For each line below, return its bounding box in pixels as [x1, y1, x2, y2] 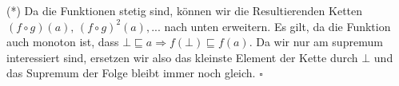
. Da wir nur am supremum [249, 33, 383, 50]
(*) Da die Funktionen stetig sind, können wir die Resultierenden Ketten [6, 2, 363, 18]
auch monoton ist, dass [6, 33, 119, 50]
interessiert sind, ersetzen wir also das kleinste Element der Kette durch [6, 49, 358, 65]
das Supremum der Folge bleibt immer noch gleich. [6, 64, 256, 81]
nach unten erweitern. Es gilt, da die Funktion [164, 18, 391, 34]
